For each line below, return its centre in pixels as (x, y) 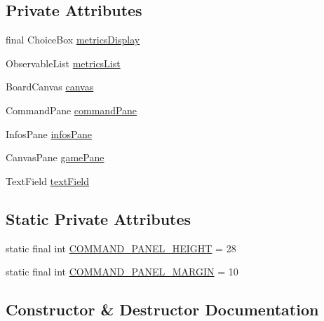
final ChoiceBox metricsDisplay (73, 40)
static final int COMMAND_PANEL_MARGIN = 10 (122, 272)
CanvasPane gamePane (55, 157)
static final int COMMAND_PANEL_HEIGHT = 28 (121, 248)
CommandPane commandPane (72, 110)
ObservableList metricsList (63, 63)
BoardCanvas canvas (50, 87)
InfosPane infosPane (49, 134)
